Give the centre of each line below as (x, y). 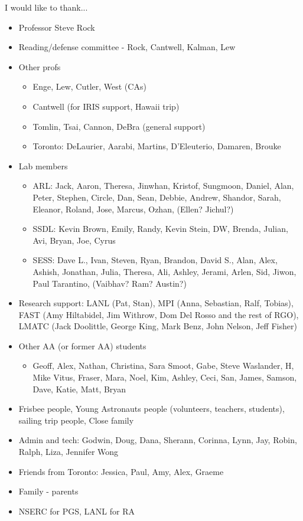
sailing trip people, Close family (76, 420)
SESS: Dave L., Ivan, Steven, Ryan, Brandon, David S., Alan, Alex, (155, 260)
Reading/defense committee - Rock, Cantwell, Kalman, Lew (127, 47)
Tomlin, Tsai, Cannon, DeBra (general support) (119, 126)
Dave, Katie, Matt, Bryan (79, 389)
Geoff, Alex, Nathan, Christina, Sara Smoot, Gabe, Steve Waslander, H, (163, 366)
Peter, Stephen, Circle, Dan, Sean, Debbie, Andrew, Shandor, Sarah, (157, 197)
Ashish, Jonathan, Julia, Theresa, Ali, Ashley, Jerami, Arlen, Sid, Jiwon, (164, 271)
